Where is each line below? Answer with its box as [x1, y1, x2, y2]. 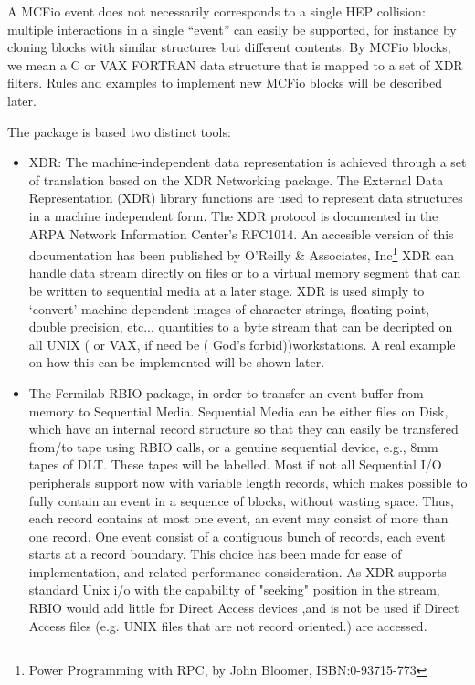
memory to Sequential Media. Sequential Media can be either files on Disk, [28, 401, 449, 420]
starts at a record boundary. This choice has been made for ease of [28, 544, 402, 564]
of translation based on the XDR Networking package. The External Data [28, 170, 444, 189]
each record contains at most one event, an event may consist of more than [28, 509, 449, 528]
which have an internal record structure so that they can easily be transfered [28, 419, 459, 438]
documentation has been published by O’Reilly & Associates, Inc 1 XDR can [28, 243, 455, 264]
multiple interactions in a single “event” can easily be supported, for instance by [7, 19, 457, 38]
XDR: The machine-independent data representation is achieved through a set [28, 153, 467, 172]
